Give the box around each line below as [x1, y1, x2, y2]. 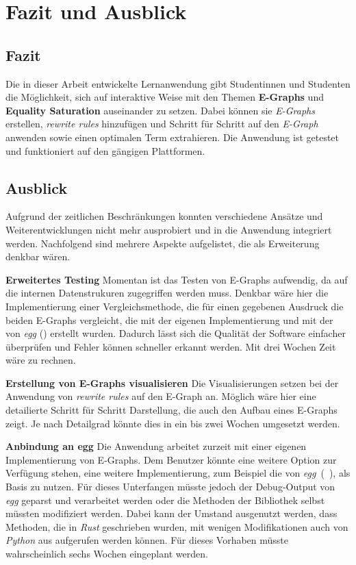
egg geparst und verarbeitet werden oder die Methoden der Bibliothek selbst [5, 492, 325, 507]
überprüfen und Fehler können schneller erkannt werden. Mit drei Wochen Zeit [5, 339, 336, 353]
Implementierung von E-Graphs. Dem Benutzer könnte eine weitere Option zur [5, 452, 337, 466]
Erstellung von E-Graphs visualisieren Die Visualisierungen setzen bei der [5, 375, 339, 390]
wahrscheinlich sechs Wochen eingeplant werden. [5, 547, 208, 560]
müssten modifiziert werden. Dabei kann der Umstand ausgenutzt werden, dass [5, 506, 338, 520]
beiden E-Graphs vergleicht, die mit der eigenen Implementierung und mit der [5, 312, 333, 327]
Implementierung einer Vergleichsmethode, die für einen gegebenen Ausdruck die [5, 299, 344, 313]
